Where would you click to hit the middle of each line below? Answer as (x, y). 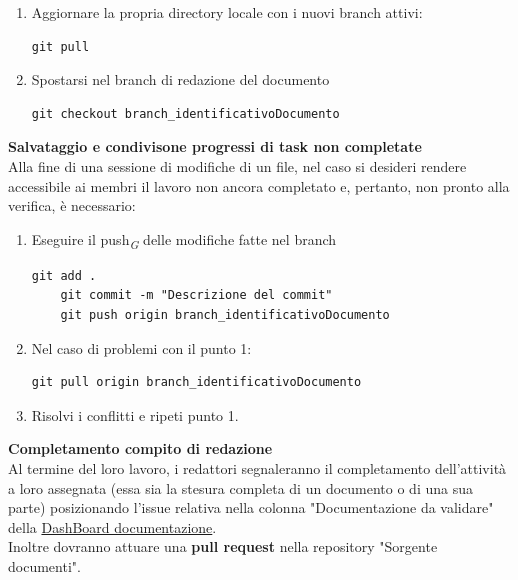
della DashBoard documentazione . (112, 526)
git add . (64, 275)
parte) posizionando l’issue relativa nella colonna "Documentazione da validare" (251, 507)
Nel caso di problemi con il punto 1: (141, 347)
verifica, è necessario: (72, 205)
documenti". (44, 566)
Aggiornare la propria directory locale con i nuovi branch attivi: (227, 12)
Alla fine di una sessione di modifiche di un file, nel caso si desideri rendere (237, 165)
